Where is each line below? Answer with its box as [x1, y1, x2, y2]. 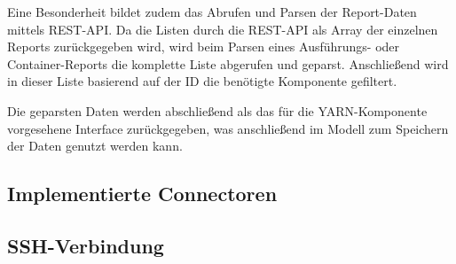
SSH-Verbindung [7, 231, 164, 259]
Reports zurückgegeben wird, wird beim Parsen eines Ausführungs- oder [7, 37, 400, 56]
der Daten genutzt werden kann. [7, 136, 183, 155]
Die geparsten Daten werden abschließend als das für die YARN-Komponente [7, 101, 428, 120]
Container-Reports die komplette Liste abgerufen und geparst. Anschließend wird [7, 54, 449, 73]
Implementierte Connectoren [7, 180, 278, 207]
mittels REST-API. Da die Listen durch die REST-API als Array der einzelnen [7, 19, 438, 38]
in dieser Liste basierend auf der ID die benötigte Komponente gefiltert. [7, 72, 397, 90]
